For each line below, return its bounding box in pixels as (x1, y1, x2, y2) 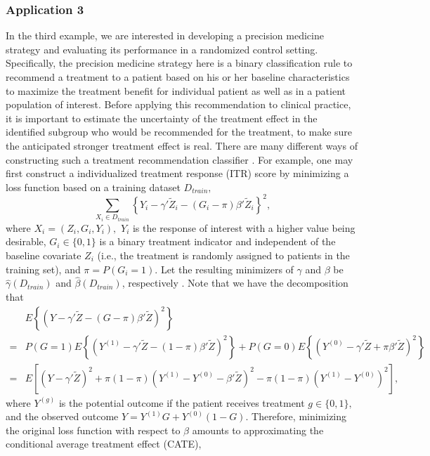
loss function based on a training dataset (6, 179, 181, 194)
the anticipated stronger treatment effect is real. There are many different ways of (6, 138, 358, 152)
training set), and (6, 261, 81, 276)
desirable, (6, 234, 46, 249)
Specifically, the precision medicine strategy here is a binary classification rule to (6, 56, 353, 70)
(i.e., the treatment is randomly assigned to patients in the (97, 248, 350, 262)
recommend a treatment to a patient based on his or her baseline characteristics (6, 70, 350, 84)
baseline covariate (6, 248, 82, 262)
